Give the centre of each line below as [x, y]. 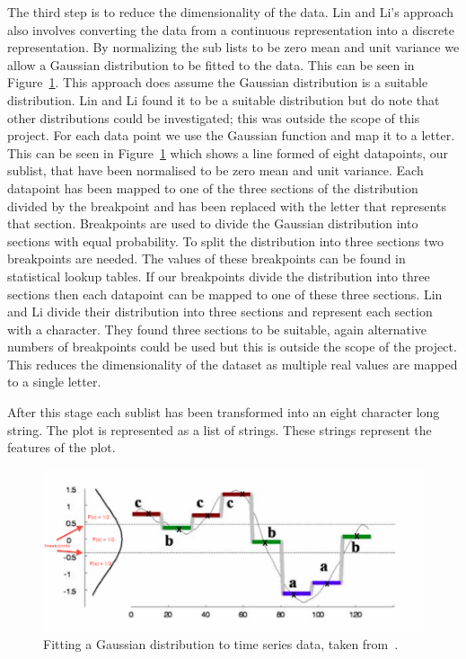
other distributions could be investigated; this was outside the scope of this [214, 117]
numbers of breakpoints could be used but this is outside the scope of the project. [232, 347]
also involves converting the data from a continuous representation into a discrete [231, 29]
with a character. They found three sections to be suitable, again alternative [217, 329]
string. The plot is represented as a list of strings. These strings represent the [220, 429]
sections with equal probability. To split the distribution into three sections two [225, 240]
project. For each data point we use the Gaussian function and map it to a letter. [231, 135]
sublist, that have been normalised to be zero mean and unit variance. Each [215, 170]
